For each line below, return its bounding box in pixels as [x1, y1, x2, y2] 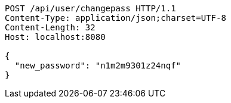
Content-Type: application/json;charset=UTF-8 [5, 13, 226, 23]
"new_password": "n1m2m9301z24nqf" [14, 61, 181, 70]
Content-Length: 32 [5, 23, 96, 32]
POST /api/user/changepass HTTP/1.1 [5, 4, 176, 13]
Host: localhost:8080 [5, 32, 106, 42]
